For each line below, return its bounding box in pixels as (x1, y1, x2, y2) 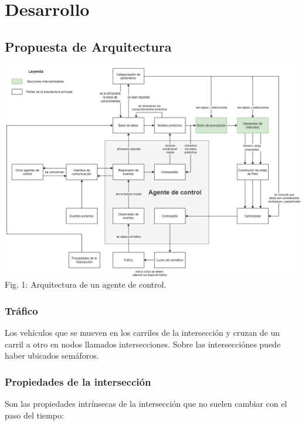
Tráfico (5, 303, 38, 318)
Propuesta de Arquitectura (5, 37, 172, 55)
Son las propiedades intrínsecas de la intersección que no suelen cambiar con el (5, 397, 287, 410)
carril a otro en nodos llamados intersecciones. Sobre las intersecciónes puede (5, 338, 281, 350)
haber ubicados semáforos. (5, 349, 99, 362)
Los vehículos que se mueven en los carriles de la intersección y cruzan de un (5, 326, 280, 339)
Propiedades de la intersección (5, 374, 151, 389)
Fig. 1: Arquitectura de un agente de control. (5, 278, 167, 291)
